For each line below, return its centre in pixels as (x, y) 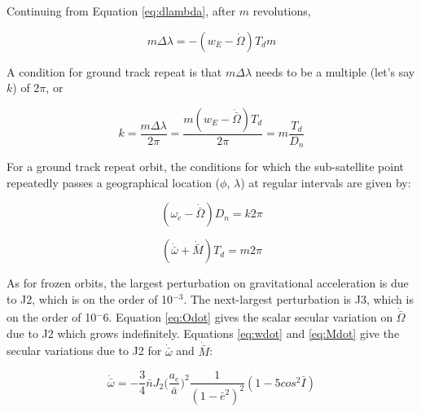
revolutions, (282, 11)
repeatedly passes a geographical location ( (114, 182)
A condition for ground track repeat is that (114, 71)
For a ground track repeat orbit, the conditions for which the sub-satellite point (205, 167)
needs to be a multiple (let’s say (335, 71)
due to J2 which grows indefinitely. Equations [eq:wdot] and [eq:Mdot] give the (203, 333)
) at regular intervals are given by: (326, 182)
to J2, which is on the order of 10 (90, 299)
